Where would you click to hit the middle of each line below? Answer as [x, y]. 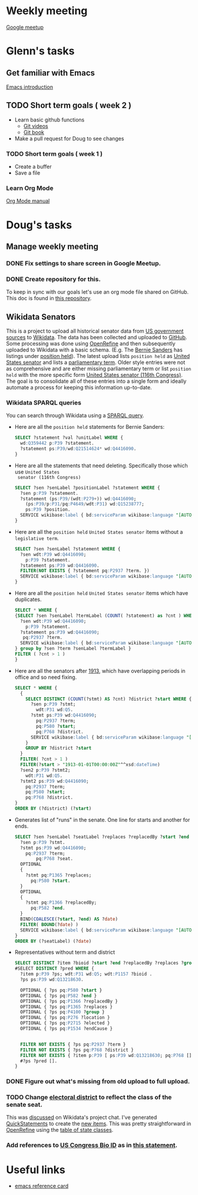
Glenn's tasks [40, 51]
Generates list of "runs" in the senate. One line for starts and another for [102, 820]
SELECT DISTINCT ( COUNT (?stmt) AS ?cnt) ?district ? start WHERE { [109, 699]
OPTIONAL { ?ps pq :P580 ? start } [61, 990]
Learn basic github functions [49, 120]
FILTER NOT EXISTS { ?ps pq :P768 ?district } [77, 1050]
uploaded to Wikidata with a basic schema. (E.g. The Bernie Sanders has [94, 350]
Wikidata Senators [41, 317]
